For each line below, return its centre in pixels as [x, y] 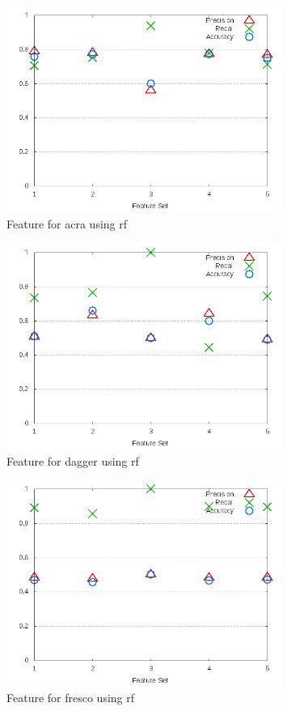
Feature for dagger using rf [73, 460]
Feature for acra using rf [67, 223]
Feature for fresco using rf [71, 698]
